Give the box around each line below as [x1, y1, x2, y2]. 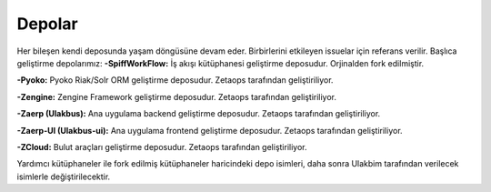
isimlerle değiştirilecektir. [16, 171, 111, 182]
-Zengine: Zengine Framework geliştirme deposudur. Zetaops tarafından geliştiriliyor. [16, 91, 336, 102]
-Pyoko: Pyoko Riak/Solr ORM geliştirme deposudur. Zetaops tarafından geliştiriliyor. [16, 75, 334, 86]
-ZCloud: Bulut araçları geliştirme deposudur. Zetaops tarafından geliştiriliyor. [16, 141, 307, 152]
